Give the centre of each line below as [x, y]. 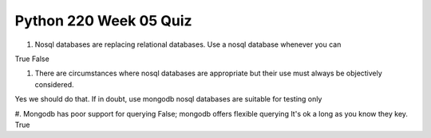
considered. [54, 84]
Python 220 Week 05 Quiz [103, 21]
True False [32, 59]
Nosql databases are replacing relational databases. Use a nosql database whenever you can [188, 44]
